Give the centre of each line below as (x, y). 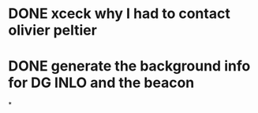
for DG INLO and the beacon (101, 83)
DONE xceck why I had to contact (119, 14)
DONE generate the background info (129, 66)
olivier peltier (52, 30)
